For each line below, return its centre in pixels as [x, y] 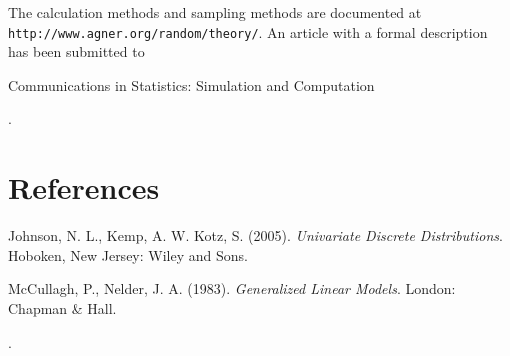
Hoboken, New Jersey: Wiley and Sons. [128, 254]
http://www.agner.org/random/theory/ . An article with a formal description [248, 31]
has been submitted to [76, 51]
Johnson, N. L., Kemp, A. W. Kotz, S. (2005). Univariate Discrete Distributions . [255, 235]
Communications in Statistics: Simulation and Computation [191, 84]
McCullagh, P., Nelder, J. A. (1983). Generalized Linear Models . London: [232, 288]
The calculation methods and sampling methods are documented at [215, 12]
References [84, 187]
